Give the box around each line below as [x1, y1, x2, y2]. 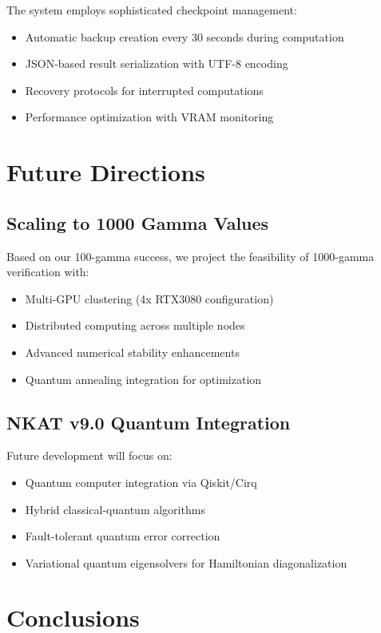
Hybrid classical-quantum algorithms [25, 500, 205, 517]
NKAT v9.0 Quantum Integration [6, 409, 291, 434]
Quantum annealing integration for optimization [25, 370, 262, 387]
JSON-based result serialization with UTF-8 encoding [25, 55, 288, 72]
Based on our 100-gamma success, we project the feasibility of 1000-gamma [6, 247, 375, 264]
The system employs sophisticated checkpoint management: [6, 2, 297, 18]
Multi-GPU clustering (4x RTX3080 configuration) [25, 290, 274, 307]
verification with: [6, 263, 89, 280]
